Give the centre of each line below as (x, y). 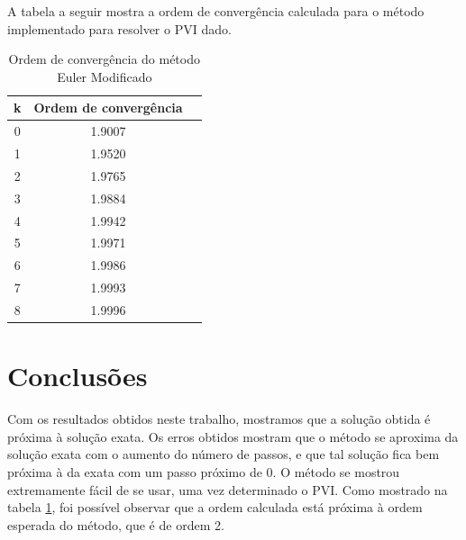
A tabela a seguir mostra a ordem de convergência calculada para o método (216, 11)
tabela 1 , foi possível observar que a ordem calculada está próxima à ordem (215, 507)
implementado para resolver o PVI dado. (119, 28)
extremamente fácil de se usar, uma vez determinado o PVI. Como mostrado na (228, 489)
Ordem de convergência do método (104, 59)
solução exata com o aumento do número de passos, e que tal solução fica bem (224, 454)
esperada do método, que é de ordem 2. (116, 524)
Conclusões (78, 376)
